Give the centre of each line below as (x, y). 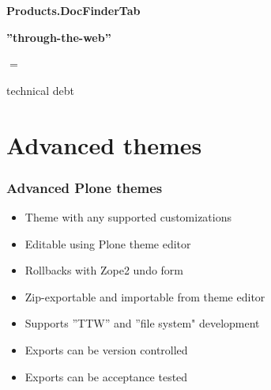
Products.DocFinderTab (73, 10)
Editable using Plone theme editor (108, 243)
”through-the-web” (59, 37)
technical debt (40, 90)
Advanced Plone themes (85, 187)
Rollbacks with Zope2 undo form (104, 270)
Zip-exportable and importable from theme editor (145, 296)
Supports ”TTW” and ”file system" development (142, 323)
